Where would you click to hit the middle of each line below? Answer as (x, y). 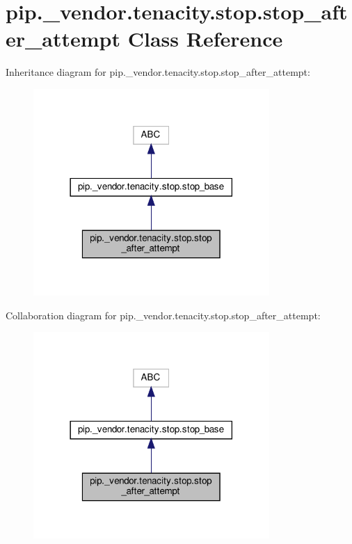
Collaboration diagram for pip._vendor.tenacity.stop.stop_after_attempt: (163, 315)
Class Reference (205, 39)
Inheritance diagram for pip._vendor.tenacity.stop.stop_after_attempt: (158, 72)
